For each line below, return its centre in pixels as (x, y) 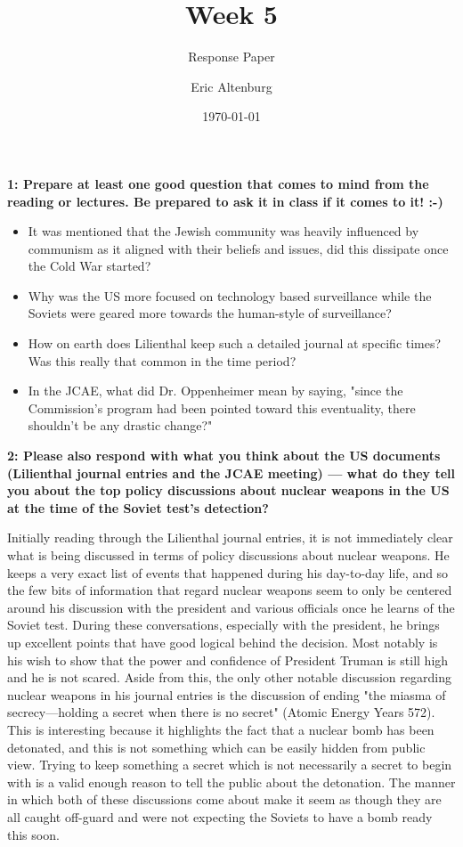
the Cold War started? (89, 266)
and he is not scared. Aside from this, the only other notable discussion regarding (229, 677)
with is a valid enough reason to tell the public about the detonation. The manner (231, 782)
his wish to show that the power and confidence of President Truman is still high (228, 660)
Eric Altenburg (231, 86)
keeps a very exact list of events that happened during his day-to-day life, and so (228, 572)
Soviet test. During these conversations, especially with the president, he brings (223, 625)
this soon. (33, 834)
